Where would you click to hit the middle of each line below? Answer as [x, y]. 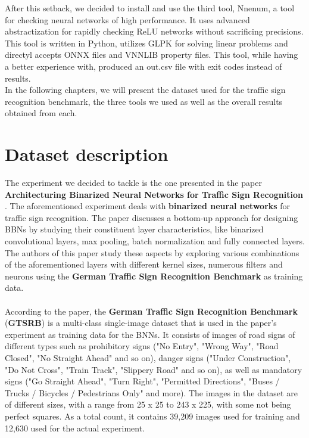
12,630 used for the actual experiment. [75, 428]
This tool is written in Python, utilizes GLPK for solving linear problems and [146, 43]
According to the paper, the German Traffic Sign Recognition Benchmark [151, 311]
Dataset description [87, 154]
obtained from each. [41, 113]
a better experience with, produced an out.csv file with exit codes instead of [143, 66]
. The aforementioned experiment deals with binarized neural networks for [148, 206]
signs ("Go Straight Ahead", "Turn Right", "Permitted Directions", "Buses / [142, 381]
